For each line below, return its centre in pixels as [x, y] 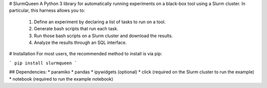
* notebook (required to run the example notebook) [61, 79]
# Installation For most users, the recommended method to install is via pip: [86, 54]
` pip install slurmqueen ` [43, 63]
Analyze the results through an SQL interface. [80, 43]
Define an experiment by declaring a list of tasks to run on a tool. [100, 22]
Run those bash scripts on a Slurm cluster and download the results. [103, 36]
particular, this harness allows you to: [47, 10]
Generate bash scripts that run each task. [76, 29]
